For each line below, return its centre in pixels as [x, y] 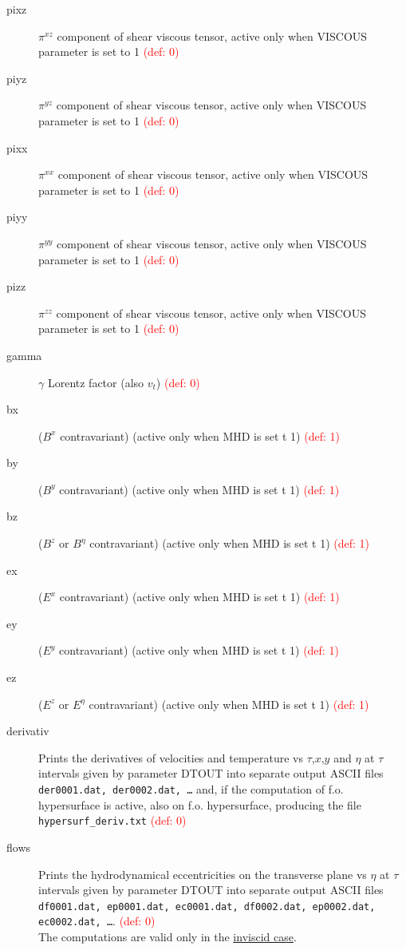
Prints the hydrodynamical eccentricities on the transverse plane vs [203, 874]
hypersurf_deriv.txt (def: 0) [112, 820]
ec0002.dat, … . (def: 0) [97, 921]
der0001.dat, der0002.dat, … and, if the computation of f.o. [191, 789]
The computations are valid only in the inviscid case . [168, 936]
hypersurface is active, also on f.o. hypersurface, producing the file [200, 804]
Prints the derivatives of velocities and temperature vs [171, 757]
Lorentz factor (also [96, 382]
